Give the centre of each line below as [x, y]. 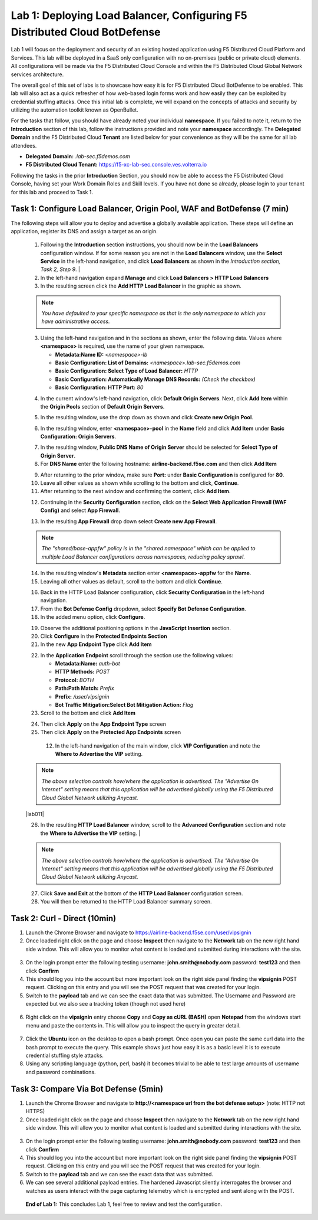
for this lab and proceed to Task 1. [52, 192]
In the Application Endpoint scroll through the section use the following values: [137, 655]
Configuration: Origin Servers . [78, 436]
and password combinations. [61, 1072]
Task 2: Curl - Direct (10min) [64, 918]
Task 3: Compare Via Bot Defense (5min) [87, 1089]
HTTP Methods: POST [82, 672]
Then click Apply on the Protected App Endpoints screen [111, 732]
